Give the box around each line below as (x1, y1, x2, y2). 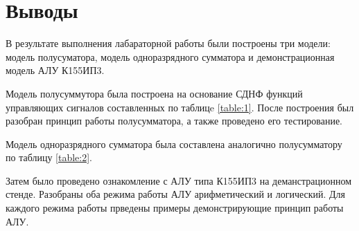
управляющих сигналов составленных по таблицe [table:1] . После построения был (6, 100, 354, 114)
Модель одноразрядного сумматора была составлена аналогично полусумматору (6, 136, 342, 151)
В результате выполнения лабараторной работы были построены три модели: (6, 36, 331, 50)
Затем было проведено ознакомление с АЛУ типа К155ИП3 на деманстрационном (6, 173, 352, 187)
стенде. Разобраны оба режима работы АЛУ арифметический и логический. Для (6, 187, 346, 201)
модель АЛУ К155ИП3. (6, 63, 105, 77)
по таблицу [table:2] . (6, 150, 92, 165)
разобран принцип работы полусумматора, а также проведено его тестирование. (6, 113, 343, 128)
